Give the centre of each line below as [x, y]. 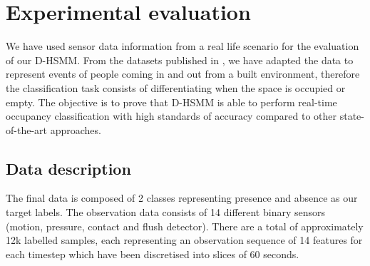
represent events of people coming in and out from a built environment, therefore [183, 74]
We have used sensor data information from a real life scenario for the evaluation [183, 46]
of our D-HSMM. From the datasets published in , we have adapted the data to [180, 60]
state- [352, 116]
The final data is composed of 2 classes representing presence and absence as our [182, 198]
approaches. [76, 129]
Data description [68, 168]
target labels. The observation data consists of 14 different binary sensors [166, 212]
